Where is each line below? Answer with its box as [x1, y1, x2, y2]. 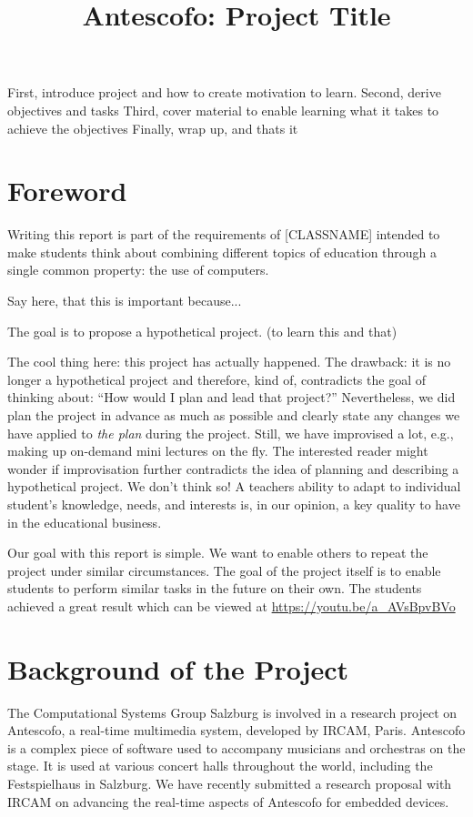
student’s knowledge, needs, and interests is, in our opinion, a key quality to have [7, 495, 460, 513]
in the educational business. [7, 512, 162, 531]
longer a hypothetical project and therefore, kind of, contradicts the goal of [7, 369, 426, 388]
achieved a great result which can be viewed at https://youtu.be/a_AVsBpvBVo [7, 596, 456, 615]
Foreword [7, 172, 127, 209]
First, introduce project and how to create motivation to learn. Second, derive [7, 83, 441, 102]
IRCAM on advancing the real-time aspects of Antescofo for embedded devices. [7, 792, 449, 811]
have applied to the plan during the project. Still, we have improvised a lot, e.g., [7, 423, 454, 442]
